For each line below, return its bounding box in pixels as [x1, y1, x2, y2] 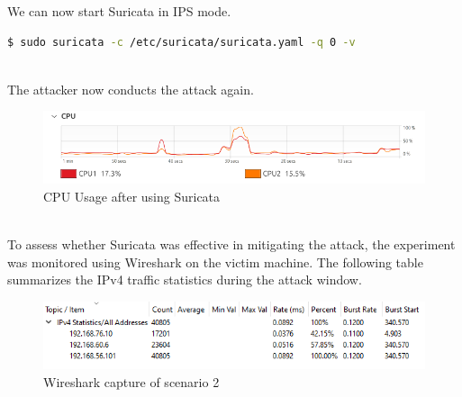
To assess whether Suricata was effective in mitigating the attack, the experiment [7, 235, 456, 254]
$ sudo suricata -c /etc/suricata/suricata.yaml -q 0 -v [7, 35, 356, 49]
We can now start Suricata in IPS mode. [7, 2, 231, 20]
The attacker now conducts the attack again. [7, 79, 254, 98]
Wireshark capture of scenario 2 [43, 372, 220, 391]
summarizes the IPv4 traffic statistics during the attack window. [7, 270, 362, 289]
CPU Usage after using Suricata [43, 186, 221, 205]
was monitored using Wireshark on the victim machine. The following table [7, 252, 423, 271]
